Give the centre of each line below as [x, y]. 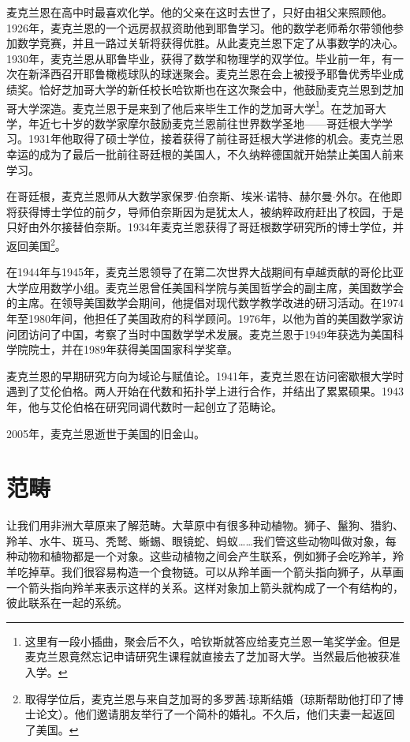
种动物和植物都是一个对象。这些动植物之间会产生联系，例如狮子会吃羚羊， [199, 556]
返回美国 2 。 [36, 244]
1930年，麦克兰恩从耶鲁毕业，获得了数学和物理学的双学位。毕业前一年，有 [199, 58]
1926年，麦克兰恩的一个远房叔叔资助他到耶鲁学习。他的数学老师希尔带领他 [199, 27]
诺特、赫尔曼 [299, 196]
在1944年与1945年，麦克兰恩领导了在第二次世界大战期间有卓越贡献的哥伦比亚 [205, 272]
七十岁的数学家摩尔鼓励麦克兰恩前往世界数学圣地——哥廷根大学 [216, 123]
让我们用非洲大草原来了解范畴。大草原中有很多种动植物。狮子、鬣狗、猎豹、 [205, 525]
